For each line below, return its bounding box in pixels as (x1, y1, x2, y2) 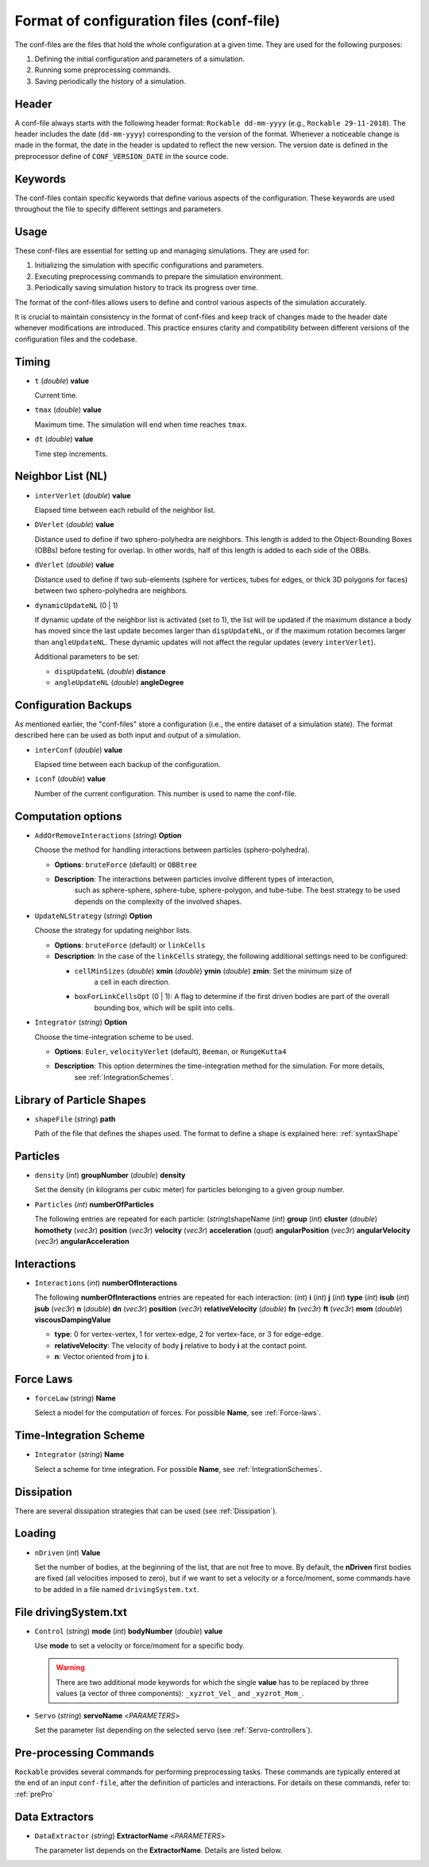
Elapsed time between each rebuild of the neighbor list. (34, 505, 216, 514)
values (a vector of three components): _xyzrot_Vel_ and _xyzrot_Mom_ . (56, 1689, 305, 1699)
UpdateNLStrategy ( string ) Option (34, 911, 153, 921)
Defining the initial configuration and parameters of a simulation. (34, 54, 245, 64)
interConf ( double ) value (34, 745, 123, 754)
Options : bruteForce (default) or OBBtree (54, 859, 198, 870)
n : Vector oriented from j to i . (54, 1352, 149, 1362)
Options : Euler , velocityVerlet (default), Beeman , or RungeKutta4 (54, 1046, 287, 1056)
